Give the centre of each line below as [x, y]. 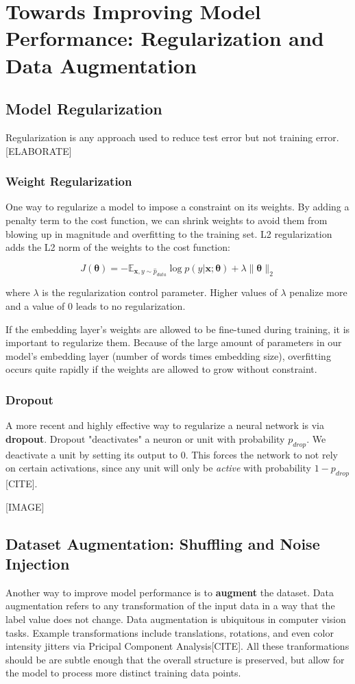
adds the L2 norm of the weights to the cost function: [118, 247]
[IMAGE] [25, 506]
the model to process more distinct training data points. [123, 673]
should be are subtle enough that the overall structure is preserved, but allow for [175, 659]
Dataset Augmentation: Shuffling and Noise [163, 543]
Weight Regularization [69, 181]
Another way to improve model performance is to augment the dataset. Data [170, 592]
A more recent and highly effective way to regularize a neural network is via [165, 425]
